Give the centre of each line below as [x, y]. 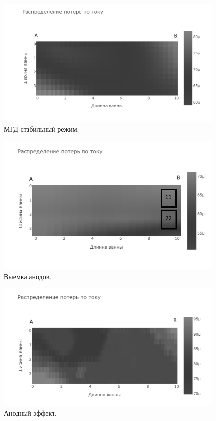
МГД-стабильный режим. [41, 128]
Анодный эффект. [30, 413]
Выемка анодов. [28, 276]
